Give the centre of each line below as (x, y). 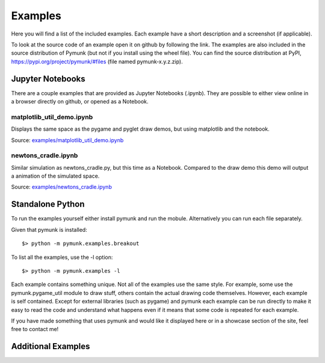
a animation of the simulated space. (55, 176)
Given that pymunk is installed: (49, 229)
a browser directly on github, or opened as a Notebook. (80, 102)
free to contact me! (35, 329)
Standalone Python (48, 204)
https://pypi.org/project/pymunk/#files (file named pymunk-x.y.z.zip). (97, 61)
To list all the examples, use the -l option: (62, 257)
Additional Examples (51, 346)
